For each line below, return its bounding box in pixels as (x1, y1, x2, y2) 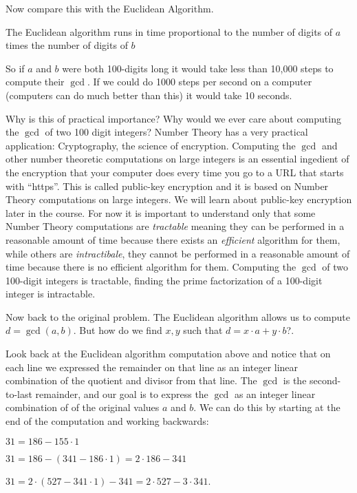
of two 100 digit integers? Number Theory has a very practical (45, 125, 308, 139)
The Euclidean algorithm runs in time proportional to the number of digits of (6, 24, 333, 39)
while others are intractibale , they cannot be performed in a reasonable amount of (6, 246, 350, 260)
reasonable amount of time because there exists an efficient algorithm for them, (6, 232, 340, 246)
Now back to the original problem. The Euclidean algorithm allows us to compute (6, 309, 350, 324)
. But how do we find (73, 323, 162, 337)
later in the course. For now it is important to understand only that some (6, 205, 316, 220)
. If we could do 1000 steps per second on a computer (87, 74, 312, 89)
